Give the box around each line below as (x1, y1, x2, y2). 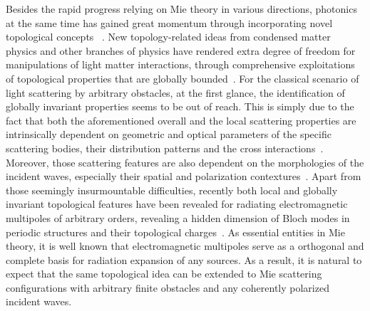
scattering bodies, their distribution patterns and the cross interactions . (6, 140, 324, 155)
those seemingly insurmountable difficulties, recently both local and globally (6, 182, 338, 197)
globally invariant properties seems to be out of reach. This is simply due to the (6, 99, 354, 114)
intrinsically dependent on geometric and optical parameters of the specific (6, 127, 332, 142)
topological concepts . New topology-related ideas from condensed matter (6, 29, 331, 44)
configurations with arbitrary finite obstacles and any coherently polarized (6, 280, 329, 295)
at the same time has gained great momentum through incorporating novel (6, 15, 333, 30)
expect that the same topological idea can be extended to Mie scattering (6, 266, 322, 281)
